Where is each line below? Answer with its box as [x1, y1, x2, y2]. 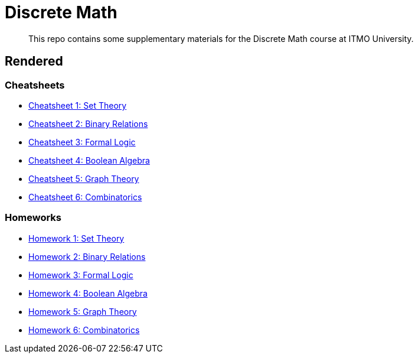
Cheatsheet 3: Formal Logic [28, 136, 136, 147]
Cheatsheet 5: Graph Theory [28, 173, 139, 184]
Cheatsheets [5, 79, 65, 91]
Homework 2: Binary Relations [28, 251, 146, 262]
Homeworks [5, 211, 61, 224]
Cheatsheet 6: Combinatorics [28, 191, 142, 202]
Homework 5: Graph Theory [28, 306, 137, 317]
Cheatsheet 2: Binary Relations [28, 118, 148, 129]
